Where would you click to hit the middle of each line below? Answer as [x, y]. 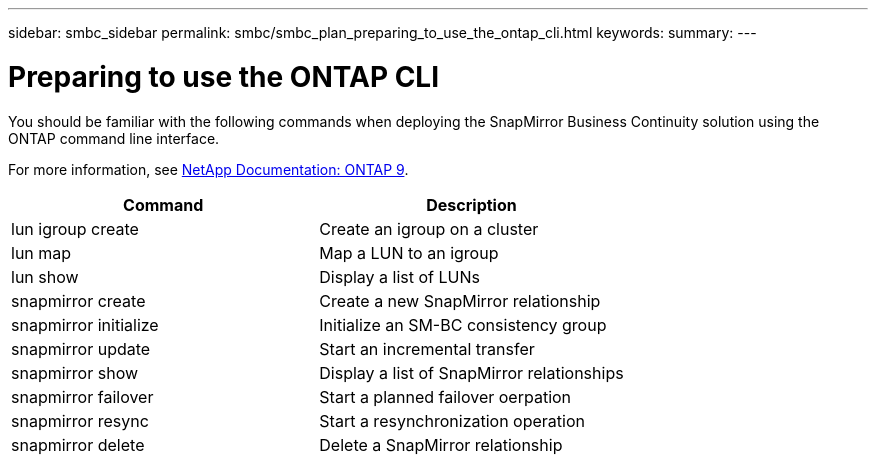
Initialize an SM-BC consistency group [463, 324]
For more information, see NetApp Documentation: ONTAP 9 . [208, 169]
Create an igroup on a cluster [429, 228]
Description [471, 204]
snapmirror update [81, 348]
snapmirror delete [78, 444]
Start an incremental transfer [427, 348]
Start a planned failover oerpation [445, 396]
